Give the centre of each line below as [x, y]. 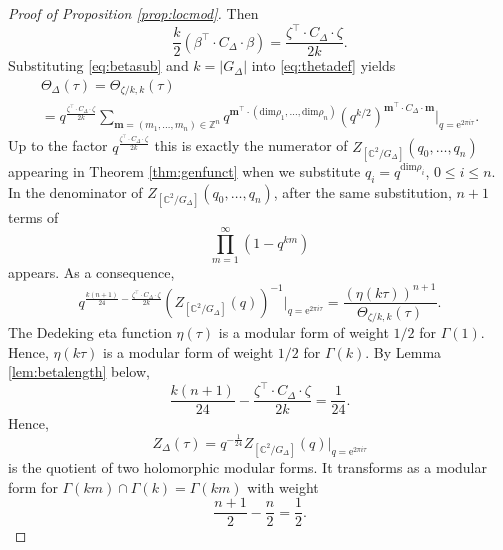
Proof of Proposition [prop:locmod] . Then [133, 13]
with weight [283, 486]
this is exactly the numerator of [251, 145]
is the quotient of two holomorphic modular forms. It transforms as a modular [247, 467]
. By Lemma [403, 351]
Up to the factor [58, 145]
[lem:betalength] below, [79, 371]
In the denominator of [75, 191]
